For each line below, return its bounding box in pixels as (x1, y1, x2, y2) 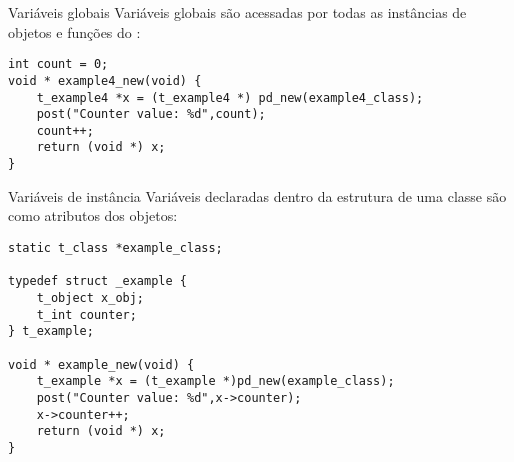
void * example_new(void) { (8, 357, 195, 372)
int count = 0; (8, 57, 109, 72)
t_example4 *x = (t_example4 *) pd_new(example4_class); (36, 90, 424, 105)
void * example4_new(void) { (8, 73, 202, 88)
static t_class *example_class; (8, 240, 223, 255)
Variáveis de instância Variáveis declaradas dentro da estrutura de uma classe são (8, 185, 507, 206)
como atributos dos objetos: (8, 205, 178, 226)
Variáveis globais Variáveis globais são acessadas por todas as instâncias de (8, 2, 467, 22)
